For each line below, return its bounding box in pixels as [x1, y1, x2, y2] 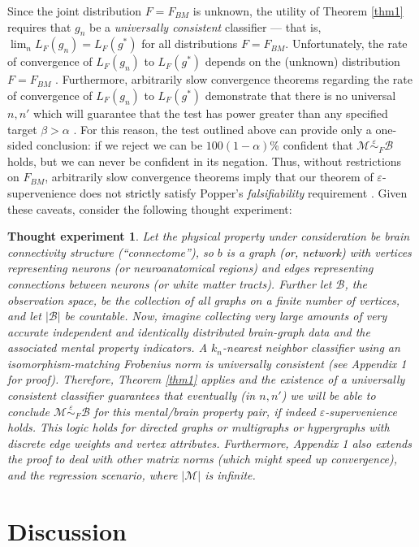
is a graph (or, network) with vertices [226, 243, 412, 260]
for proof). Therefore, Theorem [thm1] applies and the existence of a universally [7, 371, 405, 388]
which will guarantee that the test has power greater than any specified [33, 104, 388, 121]
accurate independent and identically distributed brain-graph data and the [7, 323, 370, 340]
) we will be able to [281, 387, 376, 404]
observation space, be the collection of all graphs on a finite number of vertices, [7, 291, 400, 308]
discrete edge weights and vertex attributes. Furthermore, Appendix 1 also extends [7, 434, 412, 451]
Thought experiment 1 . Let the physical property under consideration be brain [7, 228, 410, 245]
